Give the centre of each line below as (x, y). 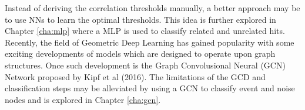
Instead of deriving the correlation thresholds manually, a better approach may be (152, 8)
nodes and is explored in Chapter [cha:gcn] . (83, 99)
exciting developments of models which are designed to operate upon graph (140, 54)
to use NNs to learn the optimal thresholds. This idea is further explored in (140, 19)
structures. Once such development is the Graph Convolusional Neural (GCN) (145, 65)
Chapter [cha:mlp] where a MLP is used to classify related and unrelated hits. (145, 31)
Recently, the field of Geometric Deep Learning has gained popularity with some (150, 42)
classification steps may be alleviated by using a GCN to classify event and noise (150, 88)
